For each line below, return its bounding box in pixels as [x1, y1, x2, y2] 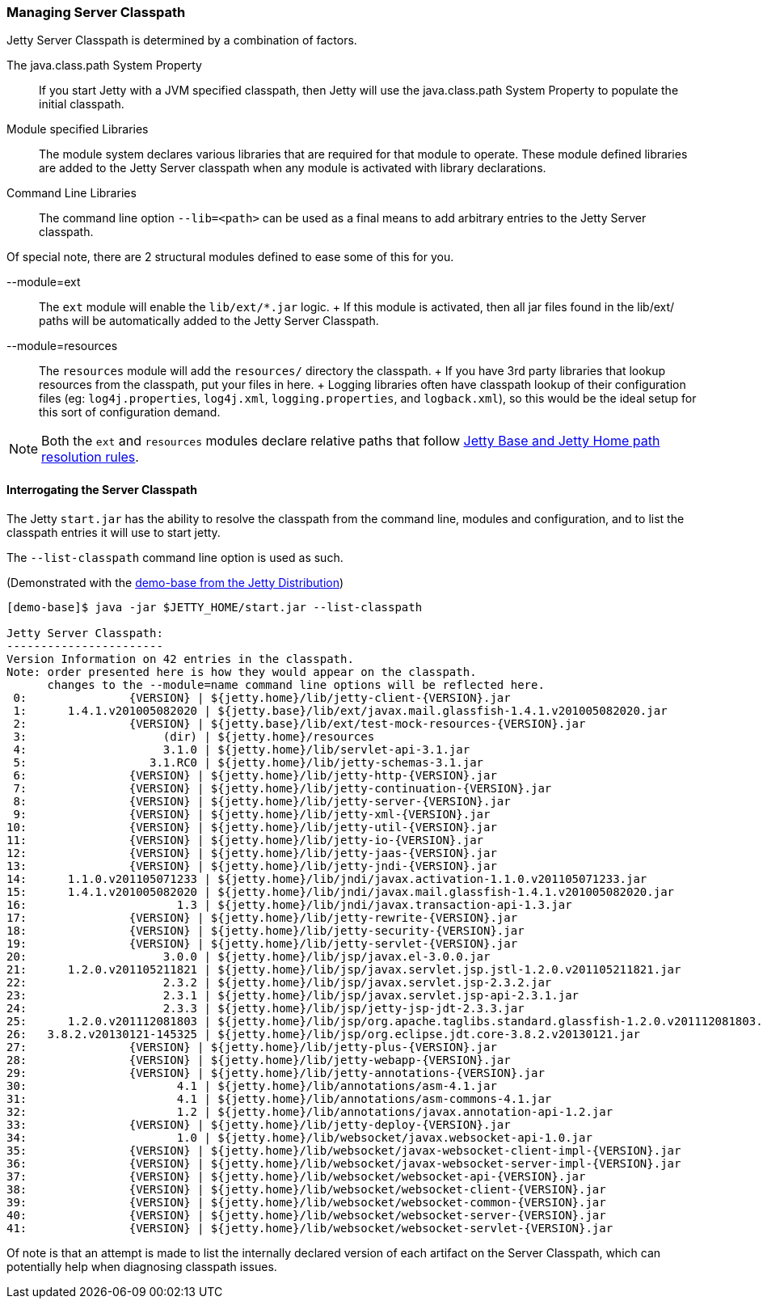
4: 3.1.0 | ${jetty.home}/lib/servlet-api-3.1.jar [13, 742, 470, 756]
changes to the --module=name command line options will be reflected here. [47, 678, 545, 691]
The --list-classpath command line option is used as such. [6, 550, 344, 564]
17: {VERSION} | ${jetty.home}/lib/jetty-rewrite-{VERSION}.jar [6, 910, 518, 924]
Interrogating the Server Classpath [6, 482, 197, 496]
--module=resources [6, 339, 118, 353]
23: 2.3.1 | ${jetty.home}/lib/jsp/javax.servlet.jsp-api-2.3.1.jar [6, 988, 580, 1002]
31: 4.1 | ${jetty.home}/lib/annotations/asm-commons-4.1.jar [6, 1092, 552, 1105]
